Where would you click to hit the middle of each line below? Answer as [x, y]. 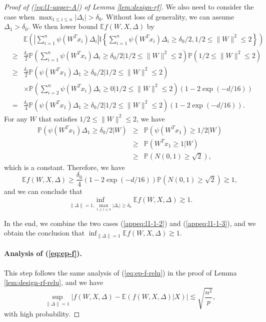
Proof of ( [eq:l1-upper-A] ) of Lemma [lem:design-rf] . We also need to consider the [129, 6]
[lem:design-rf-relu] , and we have [54, 282]
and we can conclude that [43, 191]
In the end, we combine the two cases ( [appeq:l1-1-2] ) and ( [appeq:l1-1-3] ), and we [130, 223]
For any [16, 118]
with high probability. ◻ [42, 314]
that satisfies [58, 118]
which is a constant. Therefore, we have [64, 167]
